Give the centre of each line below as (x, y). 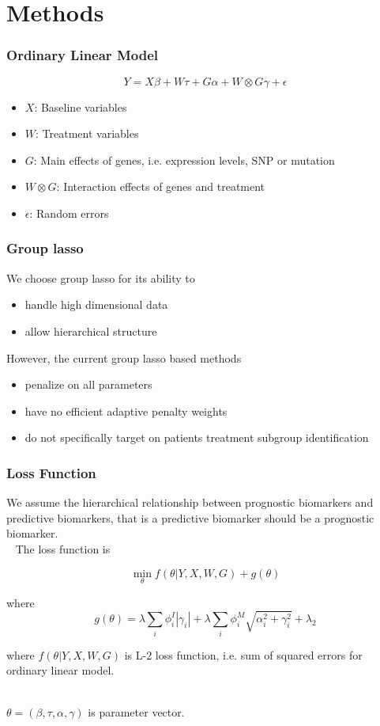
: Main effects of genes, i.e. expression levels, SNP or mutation (184, 160)
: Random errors (69, 213)
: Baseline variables (81, 106)
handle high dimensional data (96, 304)
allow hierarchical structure (91, 331)
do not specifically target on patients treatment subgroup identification (197, 437)
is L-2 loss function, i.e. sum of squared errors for (243, 654)
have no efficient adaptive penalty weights (126, 411)
